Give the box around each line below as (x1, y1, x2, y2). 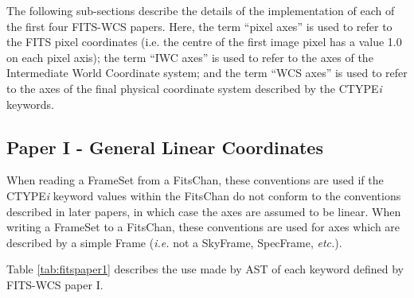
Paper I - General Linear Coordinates (6, 134, 323, 159)
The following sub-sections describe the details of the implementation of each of (6, 2, 395, 18)
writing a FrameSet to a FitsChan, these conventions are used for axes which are (6, 219, 400, 235)
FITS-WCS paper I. (6, 276, 103, 292)
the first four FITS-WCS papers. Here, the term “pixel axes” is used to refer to (6, 17, 393, 34)
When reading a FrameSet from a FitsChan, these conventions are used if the (6, 172, 384, 188)
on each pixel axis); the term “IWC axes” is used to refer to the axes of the (6, 48, 373, 65)
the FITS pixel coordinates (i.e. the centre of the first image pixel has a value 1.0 (6, 33, 402, 50)
